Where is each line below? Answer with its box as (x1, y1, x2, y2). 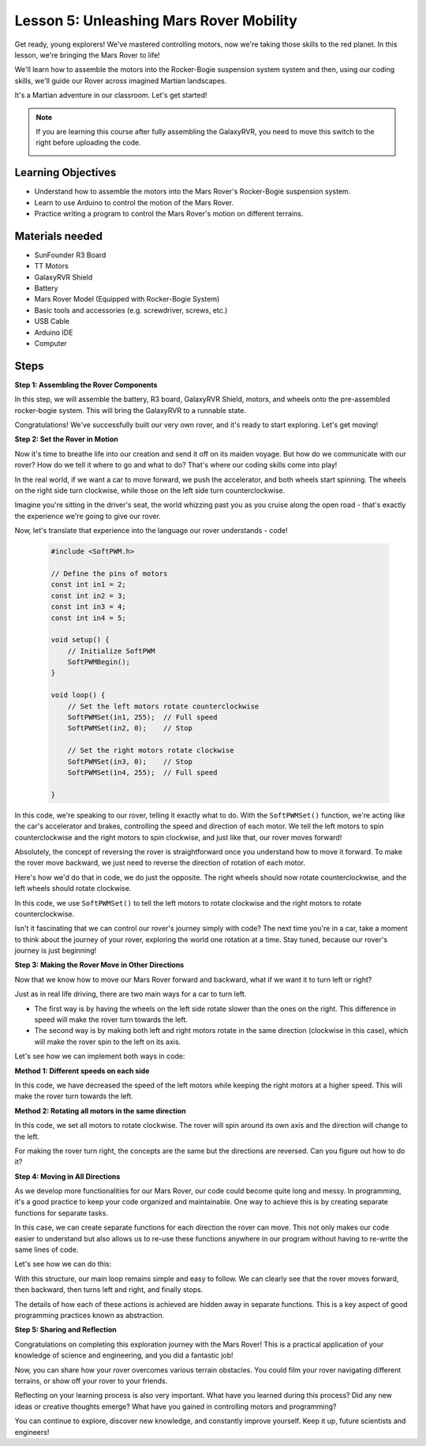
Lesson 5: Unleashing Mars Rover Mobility (14, 12, 297, 29)
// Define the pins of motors (50, 569, 168, 578)
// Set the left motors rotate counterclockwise (67, 701, 260, 711)
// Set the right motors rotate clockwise (67, 746, 234, 755)
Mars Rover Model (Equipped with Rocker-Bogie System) (34, 295, 220, 304)
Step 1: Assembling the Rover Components (14, 380, 158, 389)
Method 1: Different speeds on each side (14, 1066, 150, 1076)
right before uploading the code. (35, 138, 141, 148)
